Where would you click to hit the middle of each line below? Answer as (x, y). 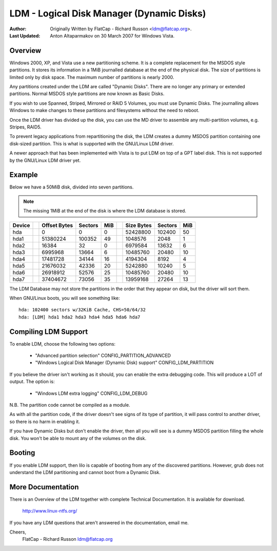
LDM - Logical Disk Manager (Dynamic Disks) (108, 13)
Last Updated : (25, 35)
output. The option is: (32, 382)
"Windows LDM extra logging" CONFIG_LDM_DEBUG (92, 393)
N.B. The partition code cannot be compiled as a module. (70, 405)
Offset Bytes (57, 225)
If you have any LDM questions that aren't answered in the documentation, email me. (99, 522)
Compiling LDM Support (49, 331)
